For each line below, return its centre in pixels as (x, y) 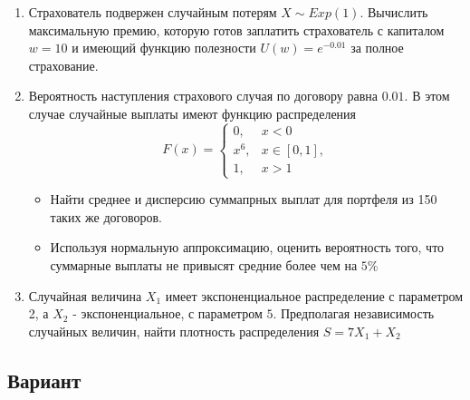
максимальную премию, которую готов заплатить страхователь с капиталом (236, 29)
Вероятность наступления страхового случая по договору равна (203, 96)
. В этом (427, 96)
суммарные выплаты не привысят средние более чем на (204, 265)
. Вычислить (394, 12)
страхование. (63, 65)
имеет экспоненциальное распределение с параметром (314, 295)
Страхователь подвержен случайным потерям (153, 12)
